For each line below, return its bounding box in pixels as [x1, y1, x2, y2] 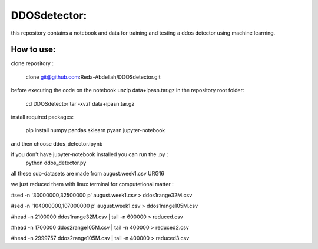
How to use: [11, 45, 56, 55]
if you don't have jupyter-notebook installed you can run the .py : [11, 151, 168, 158]
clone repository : [11, 60, 54, 67]
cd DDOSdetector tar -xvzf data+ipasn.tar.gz [25, 100, 135, 107]
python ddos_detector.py [25, 159, 87, 166]
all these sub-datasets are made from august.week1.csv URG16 [11, 170, 165, 177]
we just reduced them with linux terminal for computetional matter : [11, 181, 174, 188]
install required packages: [11, 113, 74, 120]
